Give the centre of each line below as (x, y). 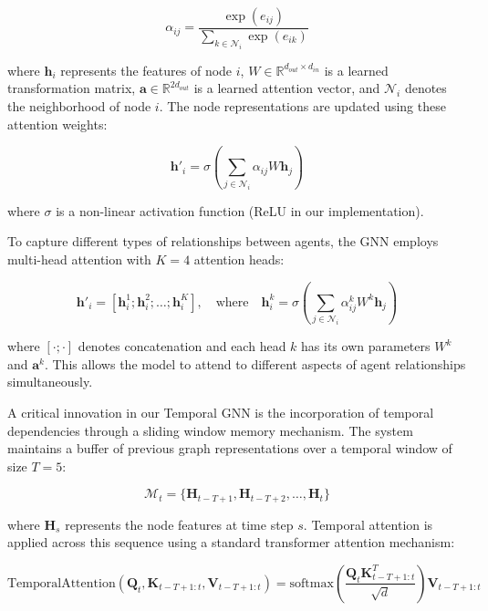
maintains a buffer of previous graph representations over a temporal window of (230, 448)
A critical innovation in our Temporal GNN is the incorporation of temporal (221, 412)
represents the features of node (146, 70)
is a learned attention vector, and (287, 88)
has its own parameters (366, 346)
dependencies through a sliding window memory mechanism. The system (210, 430)
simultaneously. (50, 382)
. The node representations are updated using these (302, 105)
